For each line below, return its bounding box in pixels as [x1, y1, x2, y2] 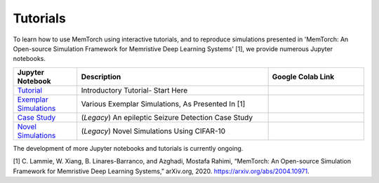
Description [81, 72, 121, 81]
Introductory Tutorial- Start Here [81, 85, 188, 95]
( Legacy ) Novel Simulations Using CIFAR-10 [81, 126, 226, 136]
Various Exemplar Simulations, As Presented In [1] [81, 99, 246, 109]
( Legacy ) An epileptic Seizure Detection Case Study [81, 112, 253, 122]
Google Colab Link [272, 72, 335, 81]
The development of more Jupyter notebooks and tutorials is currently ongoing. [13, 144, 244, 152]
